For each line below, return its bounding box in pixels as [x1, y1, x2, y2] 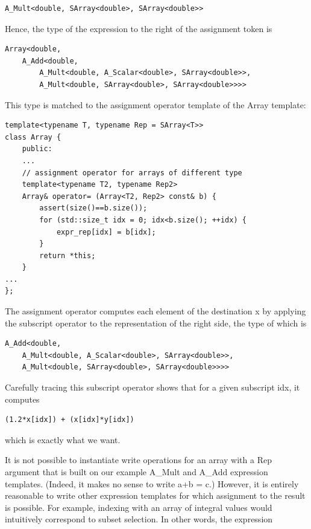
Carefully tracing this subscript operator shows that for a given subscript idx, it [5, 381, 300, 394]
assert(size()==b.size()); [39, 204, 148, 213]
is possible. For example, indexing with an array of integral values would [5, 501, 272, 513]
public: [22, 144, 52, 154]
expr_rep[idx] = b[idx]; [56, 227, 156, 236]
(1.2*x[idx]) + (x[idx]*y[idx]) [5, 415, 134, 424]
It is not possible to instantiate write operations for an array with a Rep [5, 453, 272, 466]
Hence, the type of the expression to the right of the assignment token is [5, 22, 272, 34]
